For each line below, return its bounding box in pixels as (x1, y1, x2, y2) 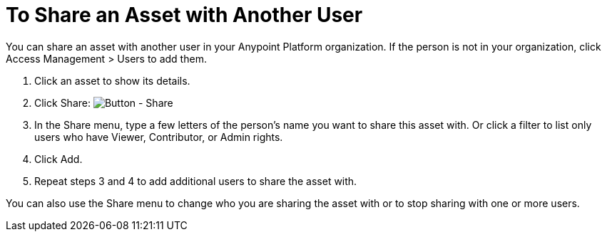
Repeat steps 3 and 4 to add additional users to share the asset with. (34, 174, 357, 187)
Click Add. (34, 152, 83, 165)
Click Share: (34, 96, 91, 109)
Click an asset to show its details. (34, 74, 190, 87)
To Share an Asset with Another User (6, 3, 363, 27)
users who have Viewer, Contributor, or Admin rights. (34, 130, 283, 143)
